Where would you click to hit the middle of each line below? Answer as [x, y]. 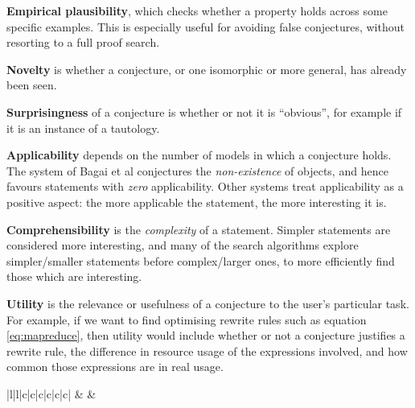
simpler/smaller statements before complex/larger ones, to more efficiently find [201, 260]
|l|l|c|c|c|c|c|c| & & [51, 393]
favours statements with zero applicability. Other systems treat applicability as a [205, 186]
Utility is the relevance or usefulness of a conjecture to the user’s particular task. [208, 303]
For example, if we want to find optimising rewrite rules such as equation [187, 319]
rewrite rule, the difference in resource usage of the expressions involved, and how [207, 350]
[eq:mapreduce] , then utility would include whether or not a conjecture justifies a [206, 335]
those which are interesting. [74, 276]
